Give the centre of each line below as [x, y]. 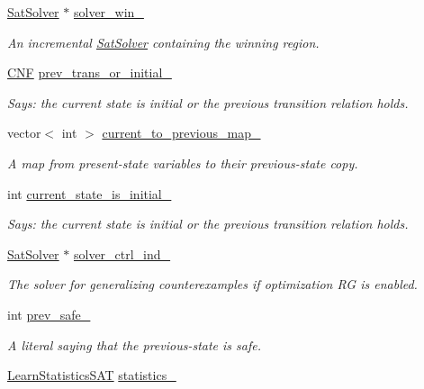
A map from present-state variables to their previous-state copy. [183, 163]
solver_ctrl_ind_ [122, 253]
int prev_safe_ [49, 314]
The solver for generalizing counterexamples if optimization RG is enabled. [212, 284]
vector [24, 133]
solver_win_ [108, 12]
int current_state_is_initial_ [90, 193]
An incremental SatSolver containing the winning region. [163, 42]
